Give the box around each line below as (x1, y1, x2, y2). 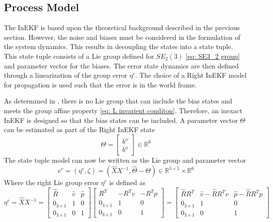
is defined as (109, 177, 145, 188)
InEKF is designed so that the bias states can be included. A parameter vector (4, 115, 238, 125)
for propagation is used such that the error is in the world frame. (4, 79, 197, 89)
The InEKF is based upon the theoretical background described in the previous (4, 22, 240, 33)
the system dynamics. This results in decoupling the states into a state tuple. (4, 41, 233, 51)
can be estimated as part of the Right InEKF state (4, 124, 155, 135)
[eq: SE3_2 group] (185, 51, 240, 61)
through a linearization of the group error (4, 70, 128, 80)
